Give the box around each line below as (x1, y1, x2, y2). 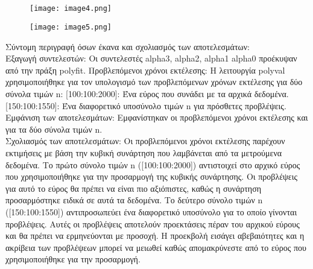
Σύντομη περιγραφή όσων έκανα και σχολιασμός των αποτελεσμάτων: (5, 40, 250, 52)
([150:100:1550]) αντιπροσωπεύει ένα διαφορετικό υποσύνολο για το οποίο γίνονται (5, 206, 297, 218)
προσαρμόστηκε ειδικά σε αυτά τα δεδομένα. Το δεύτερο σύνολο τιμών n (5, 194, 263, 206)
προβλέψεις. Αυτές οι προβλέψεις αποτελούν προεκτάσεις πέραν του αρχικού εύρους (5, 217, 300, 230)
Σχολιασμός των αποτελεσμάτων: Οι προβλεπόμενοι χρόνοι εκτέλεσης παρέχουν (5, 134, 285, 147)
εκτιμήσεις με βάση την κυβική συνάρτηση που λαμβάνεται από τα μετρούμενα (5, 147, 282, 159)
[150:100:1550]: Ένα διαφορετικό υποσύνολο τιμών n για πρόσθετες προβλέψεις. (5, 99, 286, 112)
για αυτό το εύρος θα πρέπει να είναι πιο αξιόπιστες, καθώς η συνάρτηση (5, 182, 262, 194)
